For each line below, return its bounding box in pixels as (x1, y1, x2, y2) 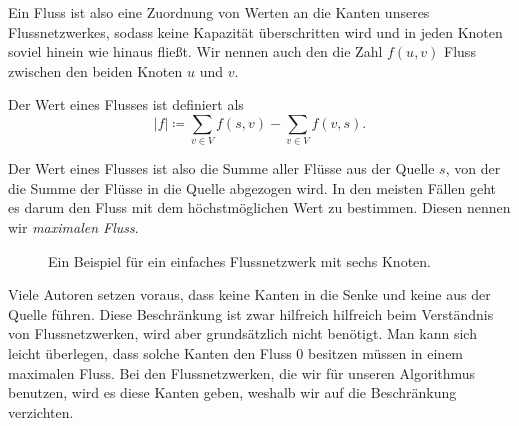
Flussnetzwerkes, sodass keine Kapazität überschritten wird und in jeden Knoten (8, 21, 503, 42)
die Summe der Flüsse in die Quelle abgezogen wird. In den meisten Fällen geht (8, 177, 497, 198)
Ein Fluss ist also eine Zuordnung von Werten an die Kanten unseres (8, 2, 430, 22)
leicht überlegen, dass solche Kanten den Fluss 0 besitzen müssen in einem (8, 343, 464, 364)
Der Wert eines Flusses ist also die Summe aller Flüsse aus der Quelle (8, 158, 435, 179)
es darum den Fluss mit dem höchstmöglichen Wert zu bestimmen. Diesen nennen (8, 197, 511, 218)
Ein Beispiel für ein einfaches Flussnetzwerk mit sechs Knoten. (48, 250, 431, 271)
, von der (445, 158, 501, 179)
